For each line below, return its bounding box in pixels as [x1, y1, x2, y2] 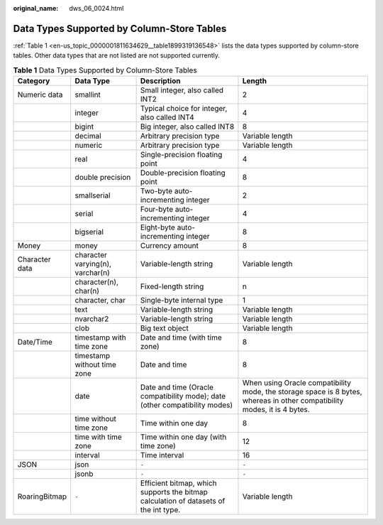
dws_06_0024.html [69, 4, 124, 12]
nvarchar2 [74, 314, 109, 324]
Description [140, 76, 181, 86]
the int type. [140, 505, 181, 515]
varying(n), [74, 259, 112, 269]
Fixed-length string [140, 281, 204, 291]
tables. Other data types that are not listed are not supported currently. [13, 51, 220, 60]
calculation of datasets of [140, 496, 226, 506]
